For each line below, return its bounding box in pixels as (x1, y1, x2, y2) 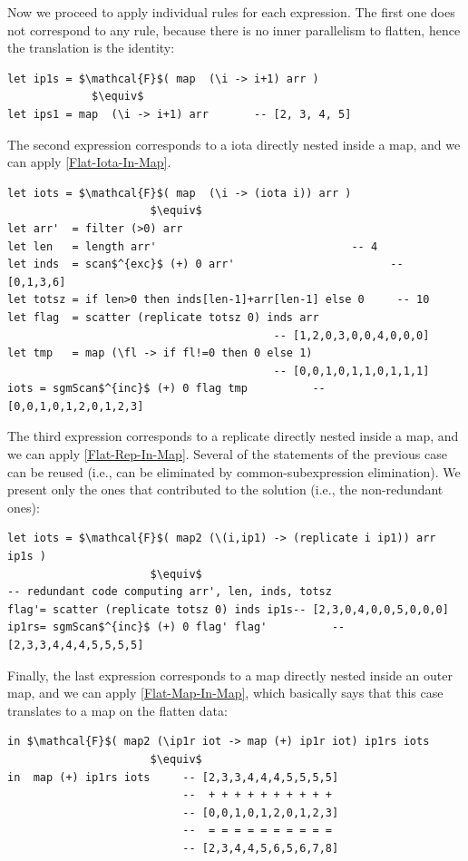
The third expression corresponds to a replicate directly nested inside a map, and (7, 426, 459, 445)
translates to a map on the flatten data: (7, 700, 228, 719)
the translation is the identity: (7, 38, 175, 57)
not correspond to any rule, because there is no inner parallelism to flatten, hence (7, 20, 461, 39)
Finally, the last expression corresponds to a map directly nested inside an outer (7, 665, 453, 684)
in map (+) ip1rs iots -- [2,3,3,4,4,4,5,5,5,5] (7, 770, 339, 784)
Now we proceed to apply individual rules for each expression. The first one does (7, 3, 455, 21)
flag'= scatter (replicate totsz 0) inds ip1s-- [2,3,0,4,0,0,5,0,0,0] (7, 602, 449, 616)
